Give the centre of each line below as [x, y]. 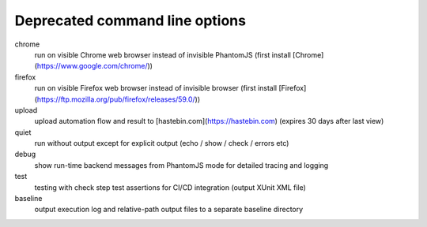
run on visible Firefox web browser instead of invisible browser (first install [155, 88]
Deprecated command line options [130, 20]
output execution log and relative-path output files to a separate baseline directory [169, 210]
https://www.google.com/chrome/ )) [95, 66]
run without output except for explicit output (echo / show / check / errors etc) [162, 143]
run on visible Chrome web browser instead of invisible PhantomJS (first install [163, 54]
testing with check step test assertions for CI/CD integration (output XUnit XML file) [170, 187]
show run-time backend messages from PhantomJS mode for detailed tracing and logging [181, 165]
